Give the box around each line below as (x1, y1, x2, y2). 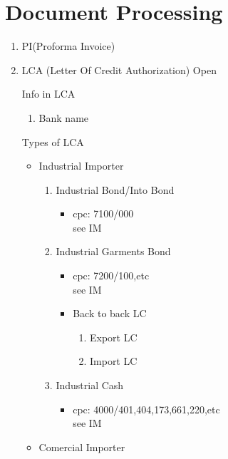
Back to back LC (73, 306, 147, 321)
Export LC (89, 329, 138, 344)
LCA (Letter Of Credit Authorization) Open (21, 62, 217, 77)
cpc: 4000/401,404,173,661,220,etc (73, 401, 220, 416)
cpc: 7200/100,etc (73, 268, 150, 283)
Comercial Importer (38, 439, 125, 454)
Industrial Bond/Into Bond (56, 182, 175, 197)
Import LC (89, 354, 138, 368)
